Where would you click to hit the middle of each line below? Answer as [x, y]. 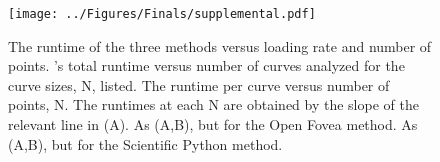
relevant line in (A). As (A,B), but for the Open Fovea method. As [213, 124]
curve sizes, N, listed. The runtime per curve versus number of [199, 84]
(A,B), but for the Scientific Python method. [145, 143]
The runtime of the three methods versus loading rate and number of [220, 45]
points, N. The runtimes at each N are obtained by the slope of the [213, 104]
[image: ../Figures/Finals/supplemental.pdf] [162, 14]
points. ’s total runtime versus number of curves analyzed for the [206, 65]
